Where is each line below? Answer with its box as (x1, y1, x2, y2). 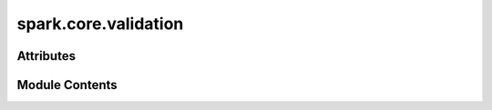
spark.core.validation (16, 14, 184, 34)
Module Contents (16, 77, 118, 93)
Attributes (16, 48, 77, 64)
